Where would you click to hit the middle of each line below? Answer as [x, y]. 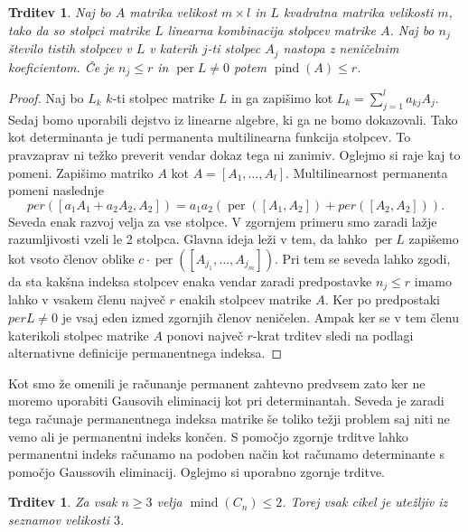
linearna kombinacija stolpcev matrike [271, 29]
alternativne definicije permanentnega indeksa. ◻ [145, 353]
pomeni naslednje [56, 190]
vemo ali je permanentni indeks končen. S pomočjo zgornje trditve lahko [208, 436]
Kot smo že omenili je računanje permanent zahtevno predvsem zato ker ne [217, 383]
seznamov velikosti [59, 519]
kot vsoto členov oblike [71, 258]
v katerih [173, 48]
